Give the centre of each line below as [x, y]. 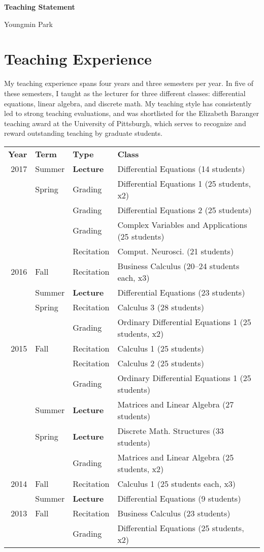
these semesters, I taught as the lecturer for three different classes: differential [125, 93]
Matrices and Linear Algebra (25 [176, 457]
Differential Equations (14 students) [181, 168]
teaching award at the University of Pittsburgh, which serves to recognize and [125, 123]
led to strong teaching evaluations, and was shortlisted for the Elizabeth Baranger [131, 113]
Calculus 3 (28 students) [161, 307]
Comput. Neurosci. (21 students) [176, 251]
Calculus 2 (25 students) [161, 363]
